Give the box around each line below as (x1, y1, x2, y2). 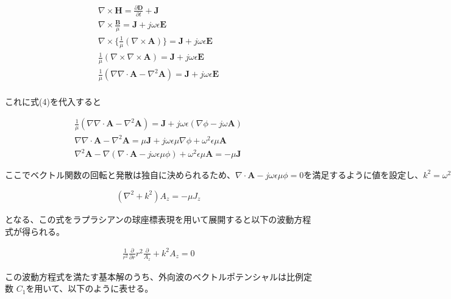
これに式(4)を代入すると (5, 95, 101, 107)
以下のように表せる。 (68, 282, 154, 295)
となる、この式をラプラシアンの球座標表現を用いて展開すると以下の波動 (5, 212, 294, 225)
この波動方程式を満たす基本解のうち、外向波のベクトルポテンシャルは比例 (5, 270, 304, 283)
